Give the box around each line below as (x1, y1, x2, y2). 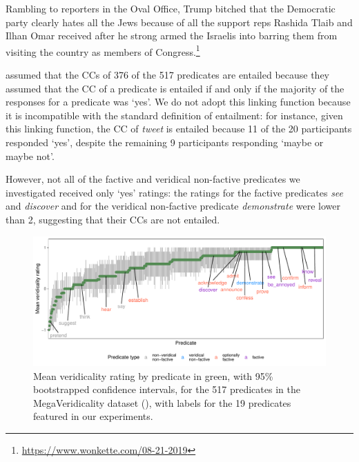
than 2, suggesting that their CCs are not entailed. (6, 212, 220, 226)
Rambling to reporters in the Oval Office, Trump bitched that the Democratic (6, 1, 336, 15)
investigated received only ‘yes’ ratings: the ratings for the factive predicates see (6, 185, 344, 199)
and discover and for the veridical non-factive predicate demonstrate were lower (6, 199, 340, 213)
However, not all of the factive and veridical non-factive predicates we (6, 172, 300, 186)
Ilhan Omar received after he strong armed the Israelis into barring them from (6, 28, 338, 43)
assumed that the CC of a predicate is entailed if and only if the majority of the (6, 81, 345, 95)
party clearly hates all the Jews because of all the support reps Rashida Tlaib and (6, 14, 353, 29)
